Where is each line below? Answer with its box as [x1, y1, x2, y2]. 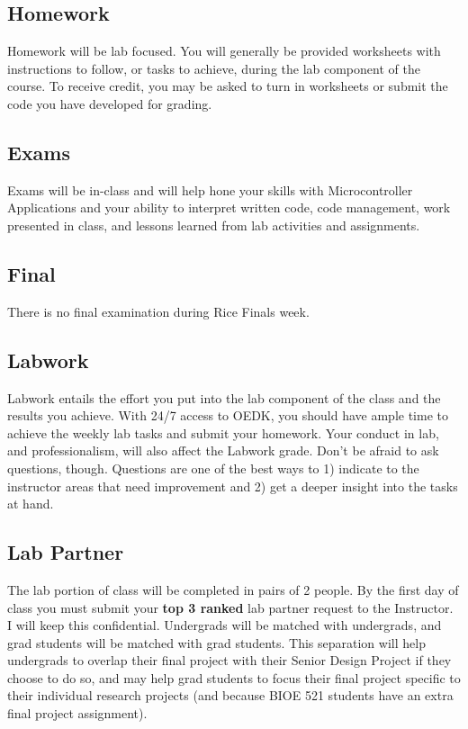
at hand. [7, 494, 54, 513]
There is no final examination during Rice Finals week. [7, 301, 310, 320]
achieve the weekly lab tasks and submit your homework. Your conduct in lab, [7, 423, 439, 442]
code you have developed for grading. [7, 94, 212, 112]
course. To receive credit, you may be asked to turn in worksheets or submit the [7, 76, 448, 95]
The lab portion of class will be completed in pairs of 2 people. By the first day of [7, 580, 459, 598]
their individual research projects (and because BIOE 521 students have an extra [7, 686, 454, 705]
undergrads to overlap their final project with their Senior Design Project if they [7, 651, 452, 670]
